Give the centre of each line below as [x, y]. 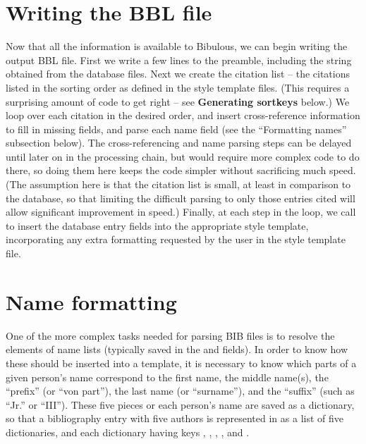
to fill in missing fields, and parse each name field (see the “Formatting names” [176, 129]
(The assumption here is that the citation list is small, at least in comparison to [178, 184]
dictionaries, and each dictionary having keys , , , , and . [128, 432]
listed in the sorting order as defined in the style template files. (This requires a [178, 87]
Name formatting [91, 301]
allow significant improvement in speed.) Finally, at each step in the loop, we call [181, 212]
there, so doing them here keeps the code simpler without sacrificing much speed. [181, 170]
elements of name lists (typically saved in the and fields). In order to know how [177, 349]
